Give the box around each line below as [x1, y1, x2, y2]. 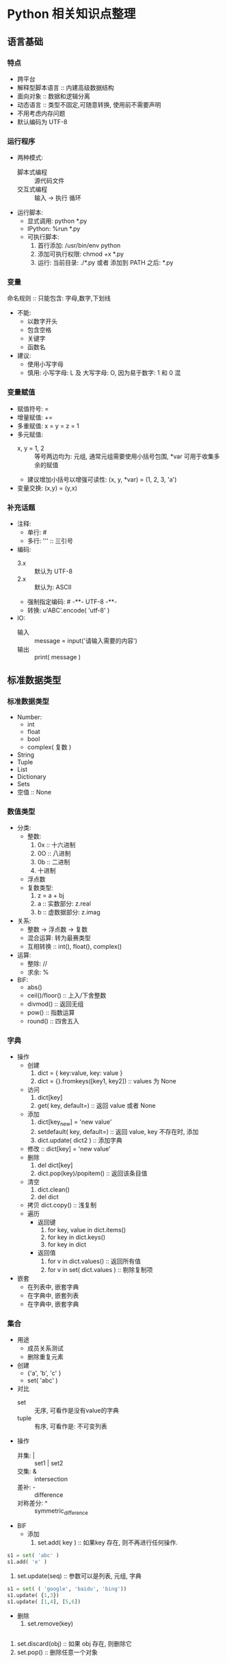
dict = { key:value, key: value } [37, 1069, 123, 1077]
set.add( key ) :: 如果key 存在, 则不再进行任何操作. [37, 1538, 178, 1547]
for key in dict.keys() [47, 1233, 106, 1242]
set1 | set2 [34, 1459, 64, 1467]
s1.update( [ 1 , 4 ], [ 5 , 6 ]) [7, 1598, 81, 1605]
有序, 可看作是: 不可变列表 [34, 1422, 107, 1430]
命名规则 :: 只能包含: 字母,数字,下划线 [7, 294, 111, 303]
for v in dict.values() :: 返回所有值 [47, 1257, 142, 1266]
